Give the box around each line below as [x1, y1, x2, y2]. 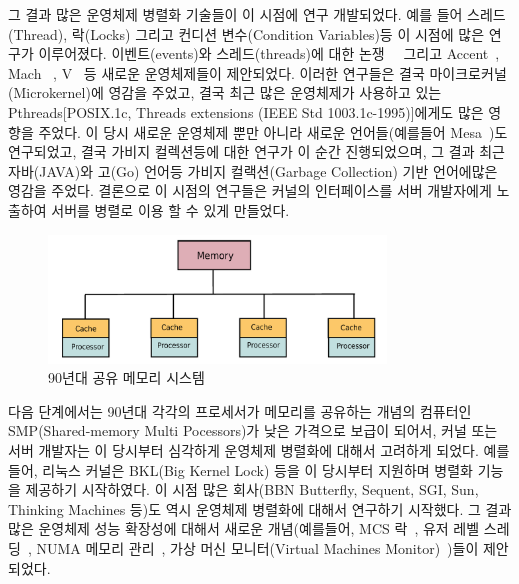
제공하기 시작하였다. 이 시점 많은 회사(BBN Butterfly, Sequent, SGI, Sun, [25, 479, 479, 500]
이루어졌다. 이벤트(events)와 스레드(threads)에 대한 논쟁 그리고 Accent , [38, 43, 500, 64]
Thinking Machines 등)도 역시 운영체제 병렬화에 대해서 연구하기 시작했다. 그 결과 [8, 498, 512, 519]
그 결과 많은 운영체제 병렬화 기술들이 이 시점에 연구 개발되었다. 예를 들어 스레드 [8, 4, 506, 24]
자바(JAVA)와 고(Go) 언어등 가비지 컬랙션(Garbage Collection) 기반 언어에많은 [8, 160, 498, 181]
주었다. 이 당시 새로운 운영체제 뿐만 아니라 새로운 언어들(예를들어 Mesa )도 [38, 121, 508, 142]
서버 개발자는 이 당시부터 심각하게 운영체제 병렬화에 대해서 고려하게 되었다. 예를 [8, 440, 510, 461]
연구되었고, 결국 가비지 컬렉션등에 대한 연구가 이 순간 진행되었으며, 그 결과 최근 [8, 141, 505, 162]
